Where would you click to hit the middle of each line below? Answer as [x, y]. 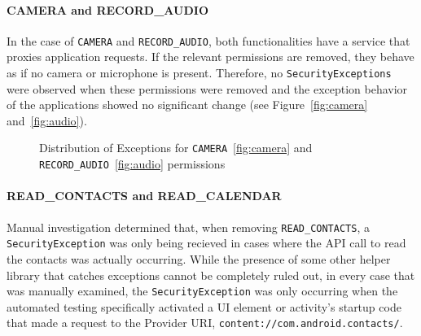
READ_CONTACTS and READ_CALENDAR [144, 196]
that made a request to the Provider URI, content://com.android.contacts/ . [205, 323]
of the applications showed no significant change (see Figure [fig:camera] [187, 105]
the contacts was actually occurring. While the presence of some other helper [199, 258]
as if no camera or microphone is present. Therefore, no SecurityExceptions [199, 73]
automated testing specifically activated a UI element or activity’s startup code [204, 306]
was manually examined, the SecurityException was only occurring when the [202, 291]
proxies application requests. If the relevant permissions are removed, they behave [210, 57]
